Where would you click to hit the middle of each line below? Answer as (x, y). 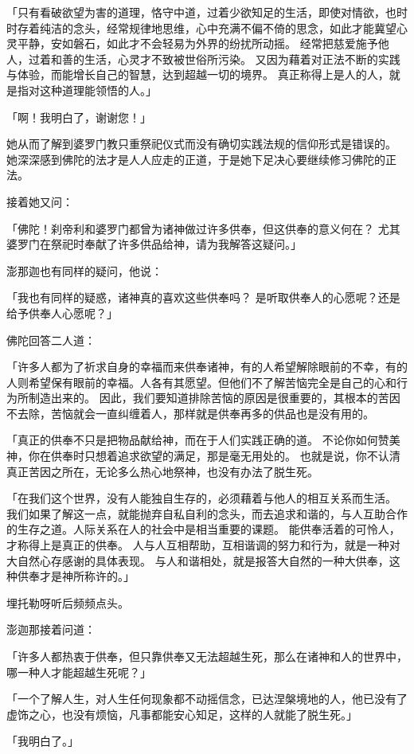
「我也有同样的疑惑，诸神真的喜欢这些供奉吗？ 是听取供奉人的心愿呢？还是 (203, 297)
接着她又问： (40, 201)
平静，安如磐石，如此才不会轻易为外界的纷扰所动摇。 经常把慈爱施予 (197, 43)
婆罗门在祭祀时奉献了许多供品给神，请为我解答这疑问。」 (154, 244)
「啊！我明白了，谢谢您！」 (79, 117)
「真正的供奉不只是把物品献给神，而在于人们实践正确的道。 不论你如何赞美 (203, 440)
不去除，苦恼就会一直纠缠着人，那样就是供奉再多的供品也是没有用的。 (190, 413)
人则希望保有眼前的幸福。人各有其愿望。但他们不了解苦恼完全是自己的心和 (201, 382)
